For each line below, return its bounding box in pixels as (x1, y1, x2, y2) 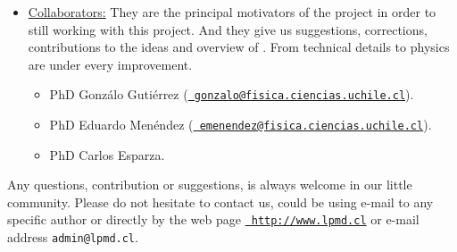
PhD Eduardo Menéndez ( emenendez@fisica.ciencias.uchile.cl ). (49, 115, 432, 134)
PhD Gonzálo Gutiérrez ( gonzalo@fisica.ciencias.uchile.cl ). (49, 85, 414, 104)
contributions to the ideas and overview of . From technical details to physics (28, 38, 450, 56)
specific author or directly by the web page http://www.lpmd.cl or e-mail (7, 210, 420, 229)
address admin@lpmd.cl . (7, 228, 138, 247)
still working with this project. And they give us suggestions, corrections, (28, 20, 428, 38)
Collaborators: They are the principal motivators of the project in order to (28, 3, 436, 21)
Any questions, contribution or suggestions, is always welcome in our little (7, 175, 412, 194)
